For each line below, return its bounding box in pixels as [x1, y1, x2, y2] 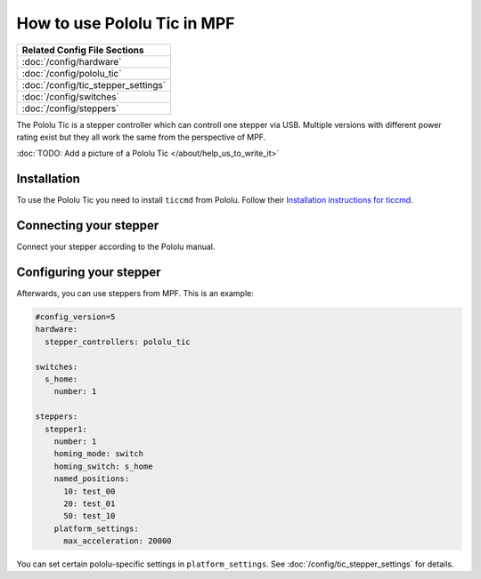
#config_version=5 [35, 312, 116, 322]
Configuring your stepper [16, 264, 161, 279]
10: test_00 [63, 486, 116, 496]
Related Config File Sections [21, 44, 144, 56]
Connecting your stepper [16, 218, 159, 233]
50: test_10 [63, 511, 116, 521]
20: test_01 [63, 498, 116, 509]
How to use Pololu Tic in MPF [16, 13, 235, 33]
